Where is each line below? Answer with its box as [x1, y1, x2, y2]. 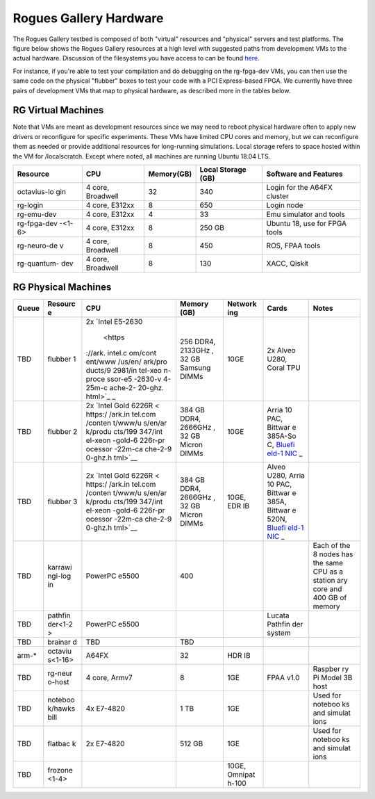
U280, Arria [267, 471, 306, 481]
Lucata [267, 611, 290, 620]
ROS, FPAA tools [266, 241, 321, 250]
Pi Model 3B [312, 673, 353, 683]
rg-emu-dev [17, 209, 57, 219]
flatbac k [47, 739, 76, 749]
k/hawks [47, 704, 76, 713]
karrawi [47, 563, 72, 572]
